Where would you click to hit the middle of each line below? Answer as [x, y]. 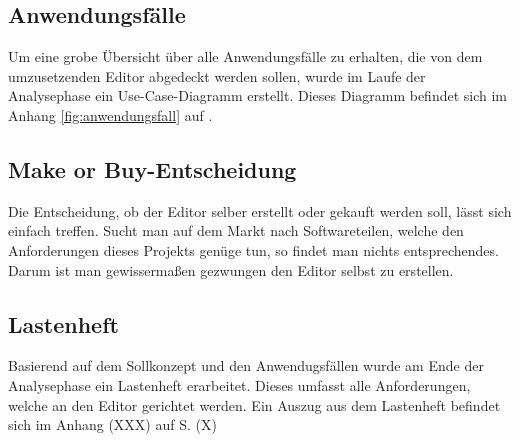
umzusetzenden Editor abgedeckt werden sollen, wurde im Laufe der [217, 75]
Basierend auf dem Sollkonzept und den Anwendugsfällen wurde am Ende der [246, 365]
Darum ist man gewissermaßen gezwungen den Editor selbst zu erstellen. [231, 269]
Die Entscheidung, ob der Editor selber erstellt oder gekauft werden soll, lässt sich [260, 210]
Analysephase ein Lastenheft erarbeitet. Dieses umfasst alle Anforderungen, [239, 384]
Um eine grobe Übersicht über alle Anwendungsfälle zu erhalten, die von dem [245, 56]
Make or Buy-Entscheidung [152, 168]
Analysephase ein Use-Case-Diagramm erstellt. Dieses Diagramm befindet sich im [258, 95]
